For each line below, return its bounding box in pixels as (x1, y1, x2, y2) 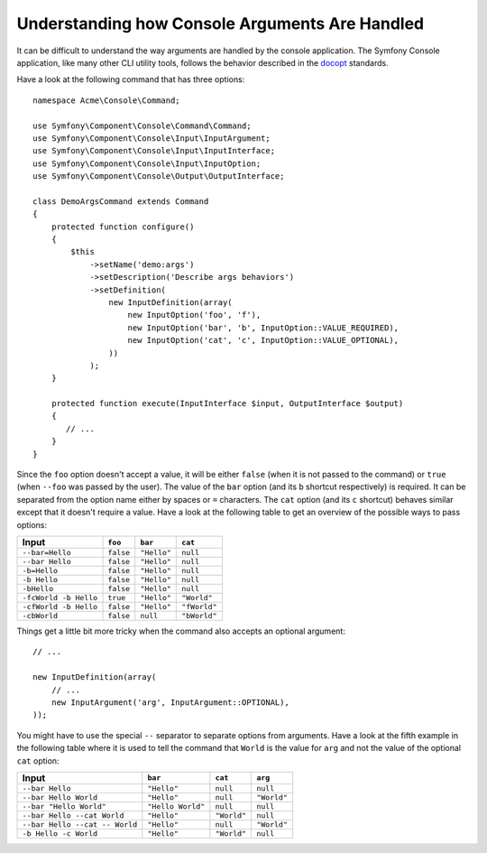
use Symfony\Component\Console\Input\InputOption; (32, 158, 262, 169)
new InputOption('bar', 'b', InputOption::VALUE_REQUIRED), (127, 322, 400, 333)
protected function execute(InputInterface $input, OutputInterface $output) (51, 398, 404, 409)
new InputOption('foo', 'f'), (127, 310, 262, 320)
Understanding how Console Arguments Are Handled (16, 14, 425, 33)
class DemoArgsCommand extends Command (32, 196, 209, 207)
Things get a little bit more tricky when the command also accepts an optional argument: (16, 626, 346, 636)
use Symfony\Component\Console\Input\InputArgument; (32, 133, 271, 144)
